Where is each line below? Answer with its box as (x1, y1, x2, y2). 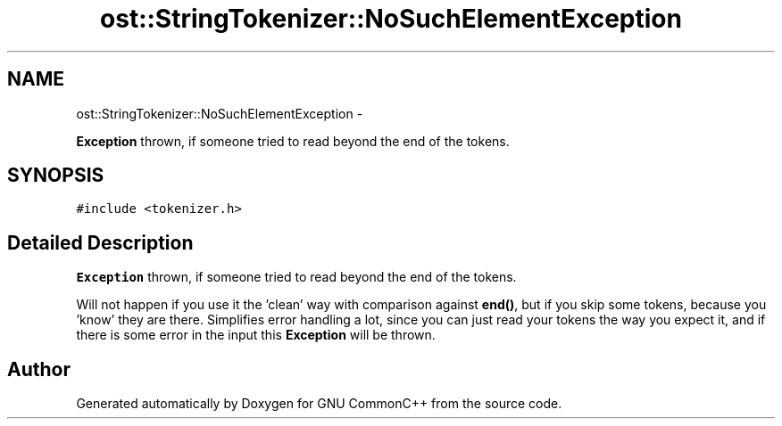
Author (7, 357, 71, 381)
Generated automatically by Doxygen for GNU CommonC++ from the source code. (76, 396, 562, 412)
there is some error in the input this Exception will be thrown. (76, 327, 436, 343)
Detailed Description (7, 231, 194, 254)
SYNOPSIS (7, 164, 104, 187)
